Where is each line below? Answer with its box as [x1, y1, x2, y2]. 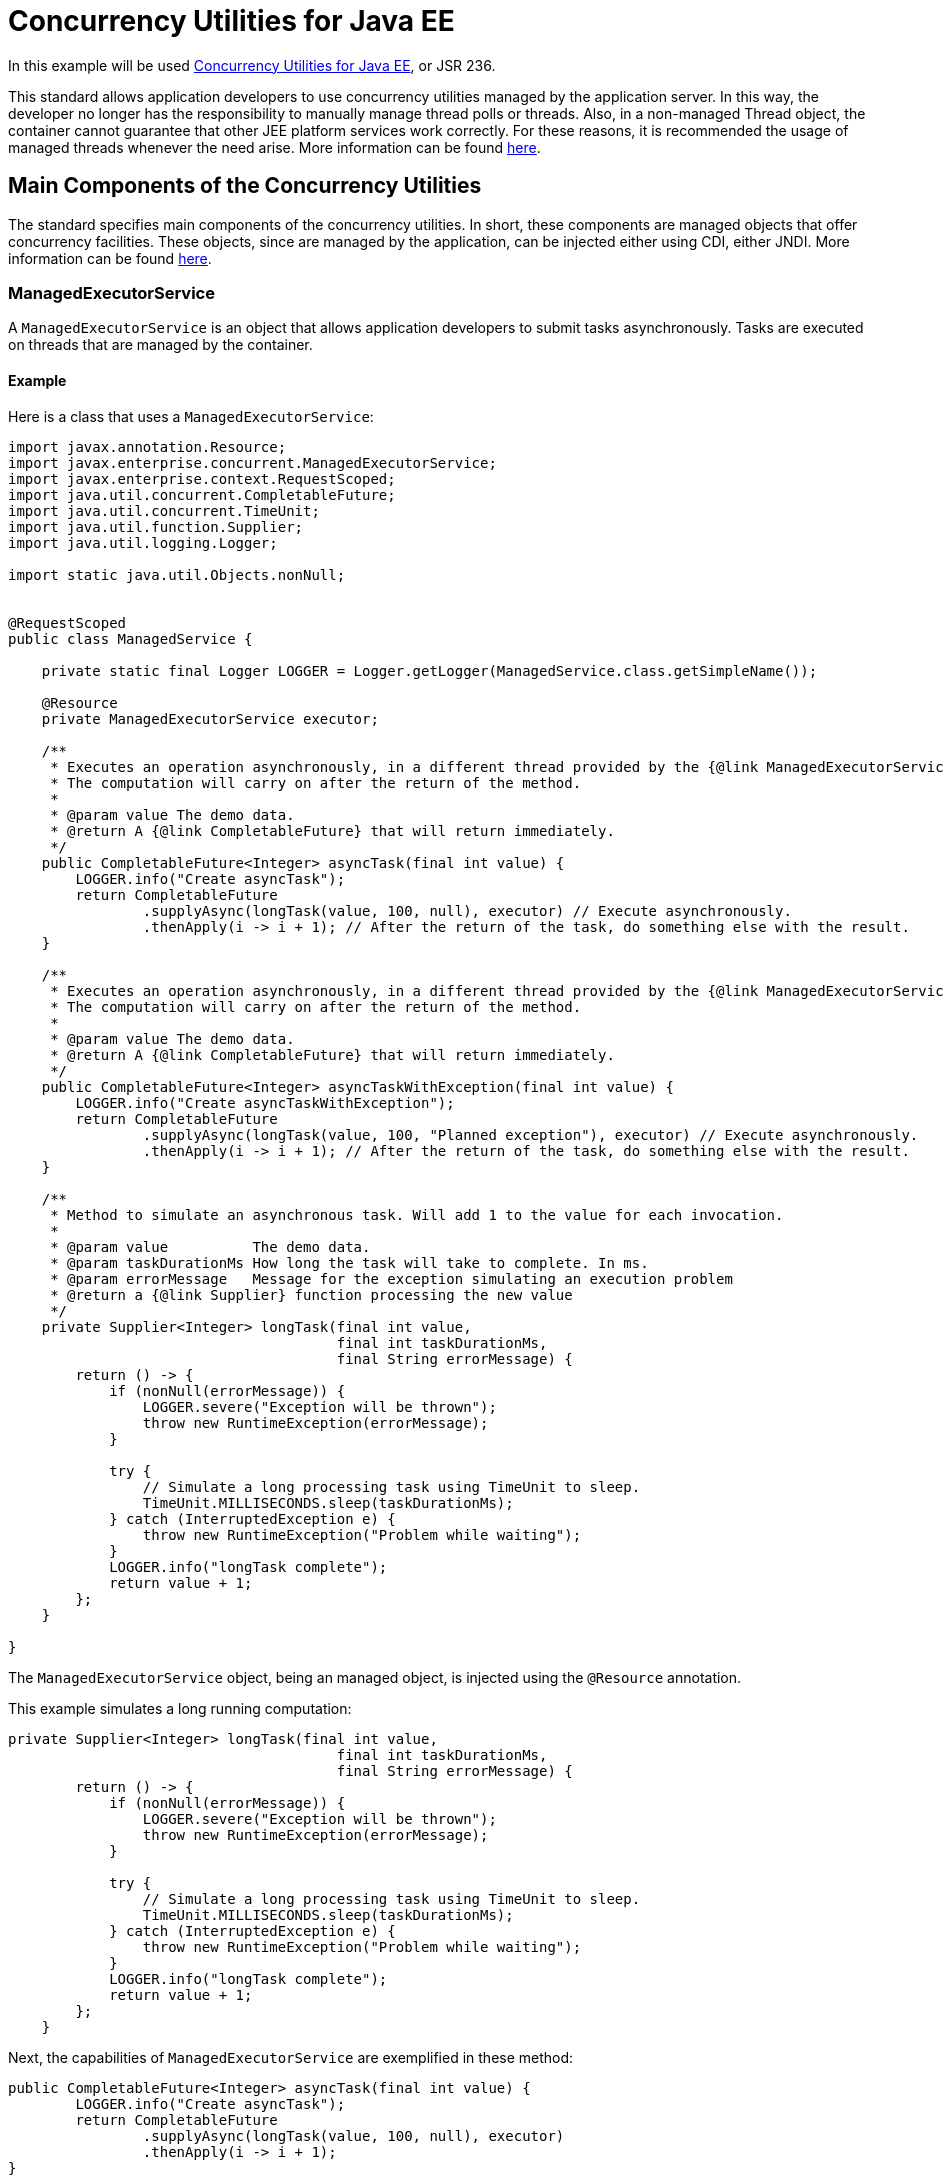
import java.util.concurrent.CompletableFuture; [8, 486, 396, 503]
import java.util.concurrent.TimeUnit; [8, 502, 320, 519]
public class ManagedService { [8, 630, 253, 647]
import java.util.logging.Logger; [8, 534, 278, 551]
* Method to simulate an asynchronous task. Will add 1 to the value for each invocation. [50, 1206, 784, 1223]
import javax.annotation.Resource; [8, 438, 287, 455]
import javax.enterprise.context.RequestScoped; [8, 470, 396, 487]
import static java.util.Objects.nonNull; [8, 566, 346, 583]
